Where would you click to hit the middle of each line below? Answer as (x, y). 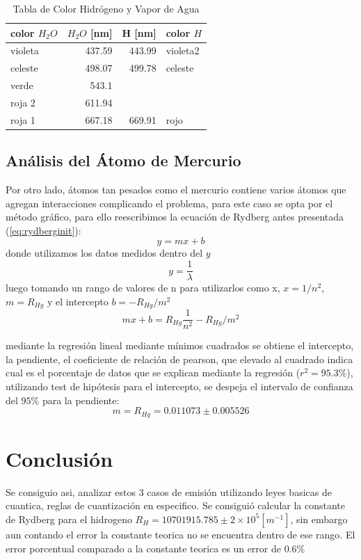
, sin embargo (319, 519)
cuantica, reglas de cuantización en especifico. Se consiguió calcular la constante (176, 505)
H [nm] (139, 32)
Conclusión (59, 458)
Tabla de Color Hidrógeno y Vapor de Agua (106, 8)
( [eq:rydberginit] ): (43, 230)
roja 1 (23, 119)
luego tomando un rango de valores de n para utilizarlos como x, (143, 288)
